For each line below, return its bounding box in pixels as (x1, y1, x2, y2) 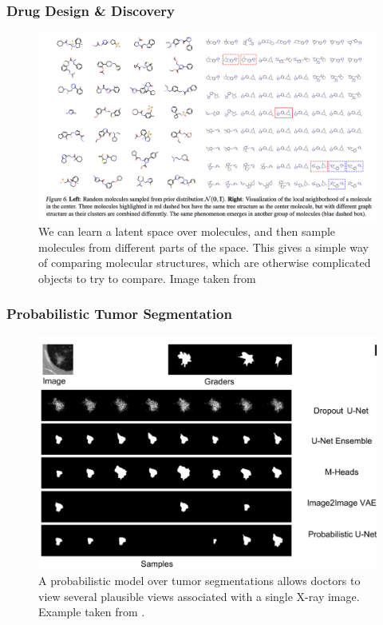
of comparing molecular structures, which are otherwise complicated (38, 254, 371, 271)
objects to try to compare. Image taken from (38, 269, 256, 286)
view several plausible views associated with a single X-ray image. (38, 587, 360, 604)
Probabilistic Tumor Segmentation (6, 304, 232, 324)
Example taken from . (38, 603, 145, 620)
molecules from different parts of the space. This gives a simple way (38, 238, 369, 255)
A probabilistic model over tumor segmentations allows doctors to (38, 572, 361, 589)
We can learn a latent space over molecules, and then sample (38, 223, 336, 240)
